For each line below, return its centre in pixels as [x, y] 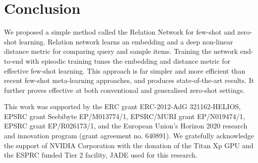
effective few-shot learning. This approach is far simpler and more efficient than [125, 70]
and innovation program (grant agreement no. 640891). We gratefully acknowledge [129, 136]
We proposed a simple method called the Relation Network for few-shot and [120, 32]
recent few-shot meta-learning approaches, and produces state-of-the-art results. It [129, 80]
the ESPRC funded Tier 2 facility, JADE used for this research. [101, 155]
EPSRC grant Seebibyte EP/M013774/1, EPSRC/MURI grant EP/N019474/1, [125, 116]
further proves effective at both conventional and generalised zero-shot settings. [125, 90]
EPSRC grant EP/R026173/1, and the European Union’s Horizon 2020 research [126, 126]
